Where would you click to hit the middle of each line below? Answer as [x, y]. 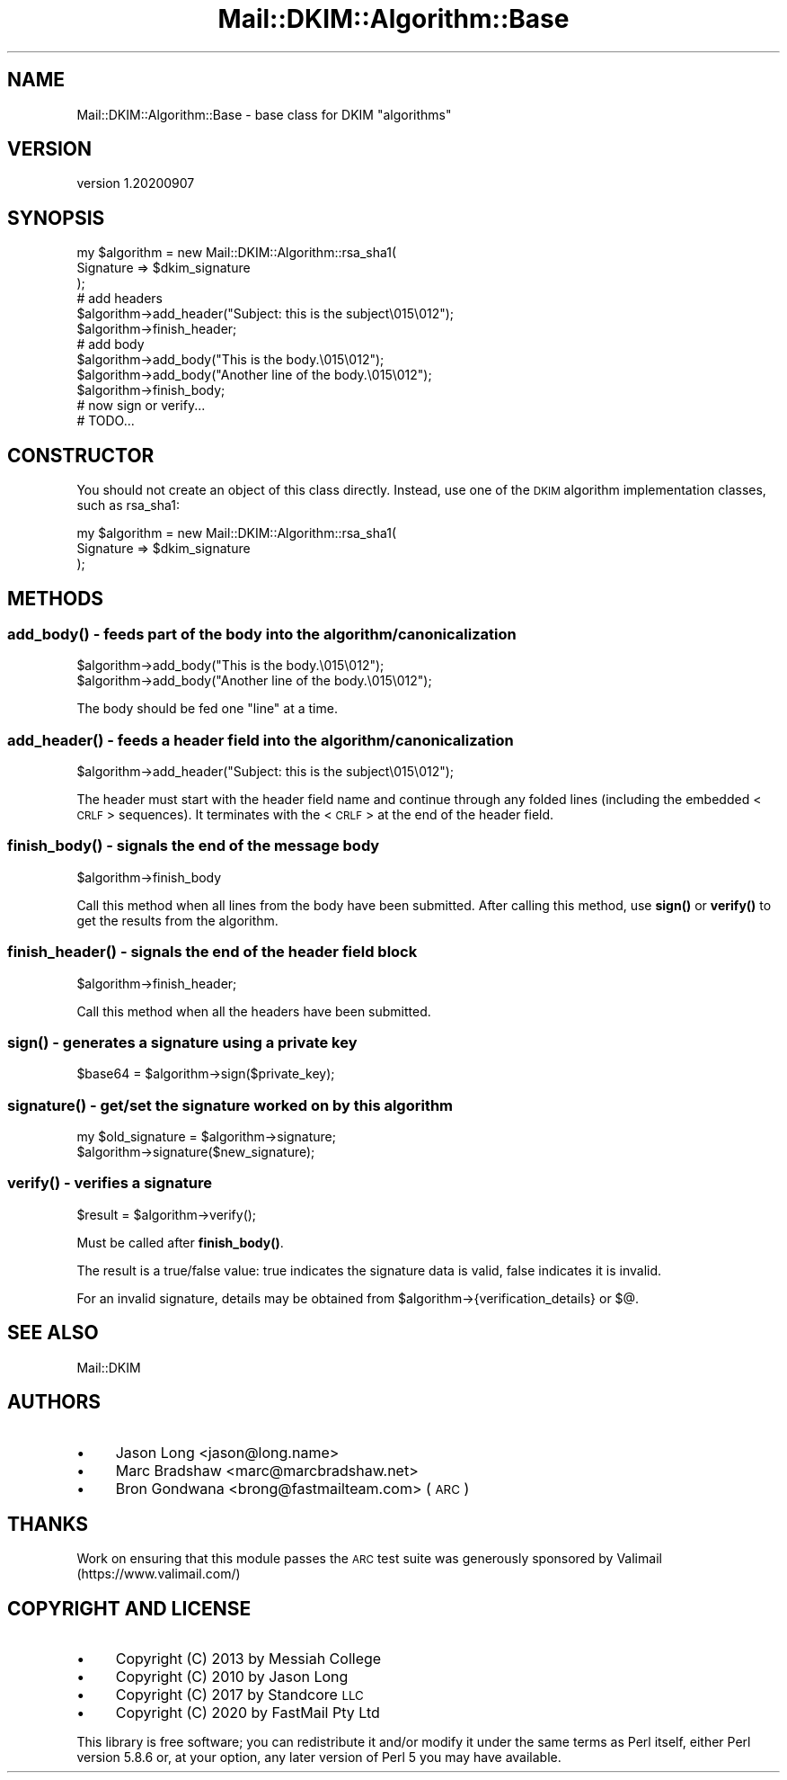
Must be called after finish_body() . [180, 1242]
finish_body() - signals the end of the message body [194, 846]
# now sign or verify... [141, 406]
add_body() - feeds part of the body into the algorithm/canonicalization [262, 634]
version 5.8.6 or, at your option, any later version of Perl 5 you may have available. [319, 1758]
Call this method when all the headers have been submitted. [254, 1011]
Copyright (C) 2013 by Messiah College [248, 1659]
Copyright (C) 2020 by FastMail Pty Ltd [248, 1713]
